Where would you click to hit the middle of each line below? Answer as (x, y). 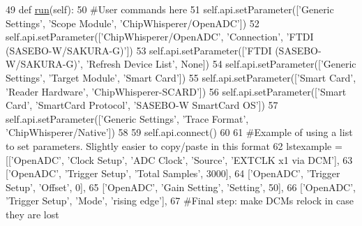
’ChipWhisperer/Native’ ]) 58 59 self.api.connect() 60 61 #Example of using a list (179, 132)
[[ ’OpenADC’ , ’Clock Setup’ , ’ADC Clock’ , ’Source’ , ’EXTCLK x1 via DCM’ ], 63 (179, 159)
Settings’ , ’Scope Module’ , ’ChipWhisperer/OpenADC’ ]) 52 (133, 23)
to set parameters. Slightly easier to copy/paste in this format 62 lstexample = (174, 145)
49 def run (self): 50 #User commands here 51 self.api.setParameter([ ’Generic (170, 9)
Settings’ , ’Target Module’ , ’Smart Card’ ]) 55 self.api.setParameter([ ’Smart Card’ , (181, 77)
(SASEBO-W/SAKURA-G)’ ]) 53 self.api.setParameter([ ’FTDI (139, 50)
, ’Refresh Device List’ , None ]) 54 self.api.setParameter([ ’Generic (218, 64)
